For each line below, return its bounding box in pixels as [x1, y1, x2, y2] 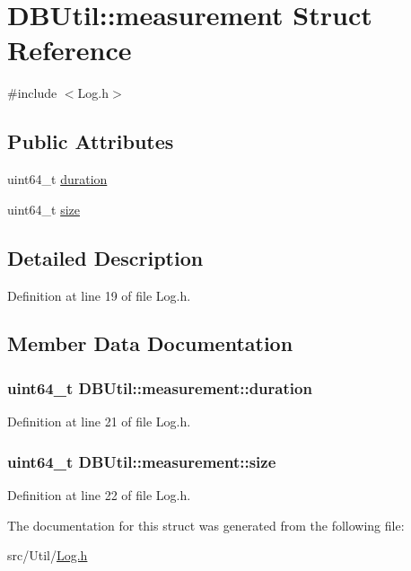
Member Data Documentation [7, 329, 293, 357]
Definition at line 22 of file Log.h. [7, 485, 191, 504]
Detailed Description [7, 243, 204, 271]
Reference [7, 31, 132, 68]
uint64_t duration [7, 170, 108, 189]
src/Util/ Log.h [7, 546, 88, 565]
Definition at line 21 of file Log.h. [7, 412, 191, 431]
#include [7, 83, 57, 102]
